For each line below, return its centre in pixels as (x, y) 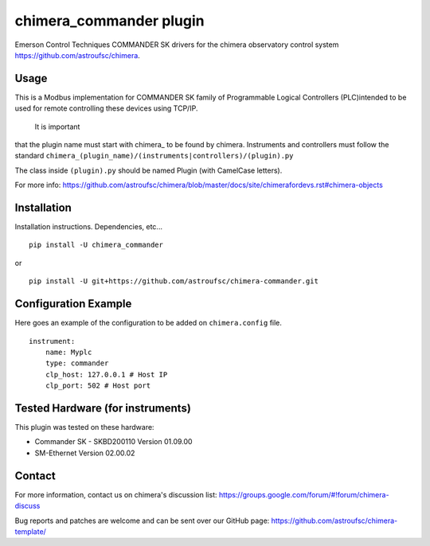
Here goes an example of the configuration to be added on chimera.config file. (149, 323)
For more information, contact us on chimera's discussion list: (116, 494)
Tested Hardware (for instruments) (103, 408)
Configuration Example (73, 304)
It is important (57, 127)
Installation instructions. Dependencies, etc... (89, 227)
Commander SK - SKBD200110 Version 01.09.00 (113, 442)
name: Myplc (68, 352)
